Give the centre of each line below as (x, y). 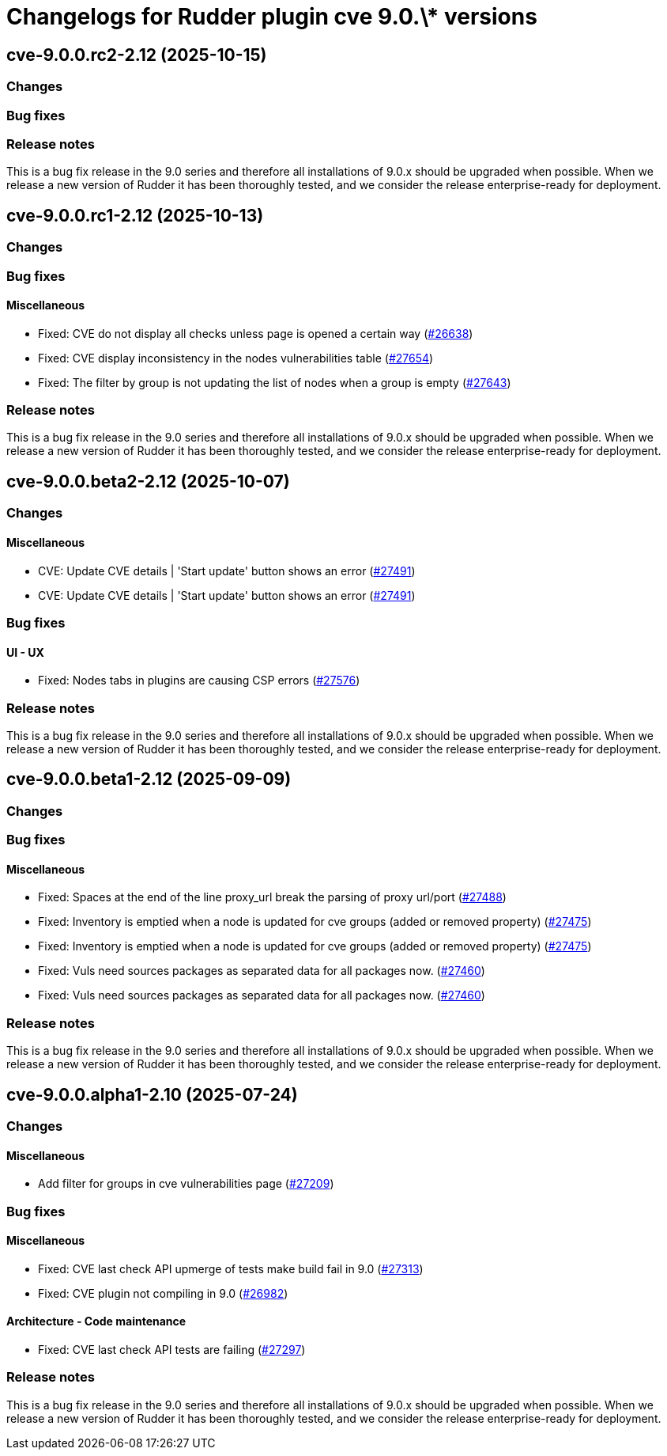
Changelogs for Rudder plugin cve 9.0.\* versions (272, 17)
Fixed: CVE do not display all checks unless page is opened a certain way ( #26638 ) (256, 333)
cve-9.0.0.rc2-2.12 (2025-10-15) (137, 55)
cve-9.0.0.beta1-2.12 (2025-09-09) (149, 779)
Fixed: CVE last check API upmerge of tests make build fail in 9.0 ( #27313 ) (231, 1268)
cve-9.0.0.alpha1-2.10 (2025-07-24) (152, 1094)
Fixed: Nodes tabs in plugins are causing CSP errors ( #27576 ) (199, 681)
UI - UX (25, 652)
